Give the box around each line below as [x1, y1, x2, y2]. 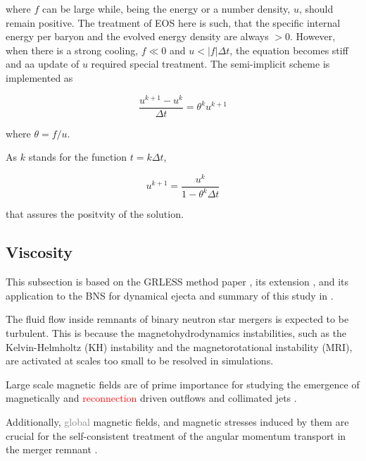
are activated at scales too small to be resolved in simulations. [6, 353, 274, 368]
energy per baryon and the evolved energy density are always [6, 29, 269, 44]
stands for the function [28, 149, 127, 164]
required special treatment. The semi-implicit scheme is [91, 56, 330, 71]
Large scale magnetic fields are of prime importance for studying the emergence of [6, 376, 360, 391]
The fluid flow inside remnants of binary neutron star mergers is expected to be [6, 312, 349, 326]
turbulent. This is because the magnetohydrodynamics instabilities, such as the [6, 325, 347, 340]
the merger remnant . [6, 442, 98, 457]
